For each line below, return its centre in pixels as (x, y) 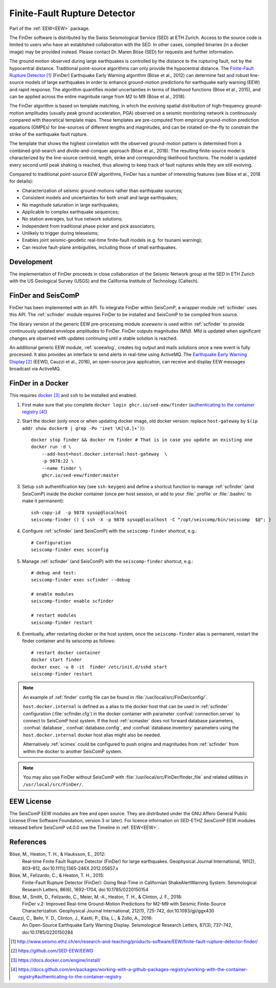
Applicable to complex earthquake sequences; (70, 212)
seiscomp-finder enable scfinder (72, 601)
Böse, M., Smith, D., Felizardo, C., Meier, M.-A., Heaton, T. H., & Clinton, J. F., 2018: (96, 897)
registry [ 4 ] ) (35, 412)
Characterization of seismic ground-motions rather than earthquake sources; (102, 191)
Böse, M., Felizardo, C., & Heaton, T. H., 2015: (57, 875)
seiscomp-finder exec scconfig (70, 550)
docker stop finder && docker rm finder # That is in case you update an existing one (142, 440)
